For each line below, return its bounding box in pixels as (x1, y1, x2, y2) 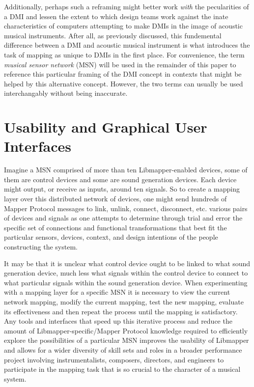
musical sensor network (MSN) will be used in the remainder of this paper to (4, 59, 236, 69)
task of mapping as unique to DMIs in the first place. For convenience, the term (4, 49, 245, 59)
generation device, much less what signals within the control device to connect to (4, 268, 248, 278)
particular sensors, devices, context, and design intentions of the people (4, 232, 218, 242)
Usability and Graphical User (4, 117, 207, 137)
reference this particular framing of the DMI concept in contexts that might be (4, 69, 242, 79)
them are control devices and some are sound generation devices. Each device (4, 174, 237, 184)
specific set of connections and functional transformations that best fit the (4, 222, 227, 232)
